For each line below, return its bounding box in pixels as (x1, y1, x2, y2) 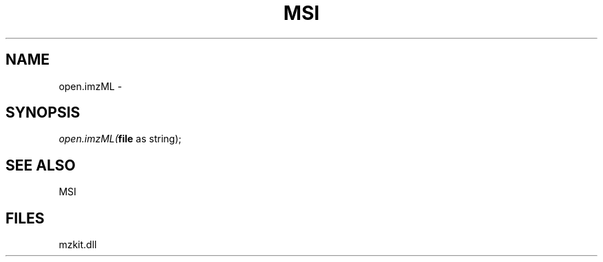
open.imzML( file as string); (59, 133, 182, 145)
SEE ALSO (6, 156, 76, 174)
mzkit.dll (59, 239, 97, 251)
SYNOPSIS (6, 104, 81, 122)
